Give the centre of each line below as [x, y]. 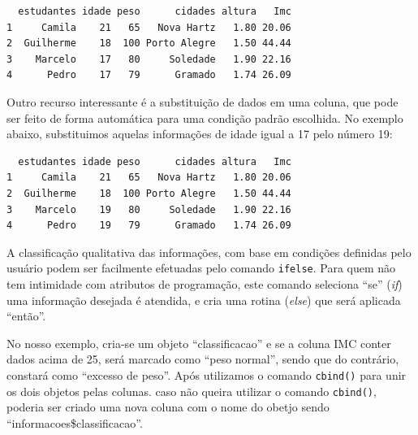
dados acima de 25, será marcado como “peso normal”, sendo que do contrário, [203, 359]
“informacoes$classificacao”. [75, 422]
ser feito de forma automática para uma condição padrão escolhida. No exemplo [205, 117]
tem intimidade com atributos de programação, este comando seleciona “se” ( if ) [205, 283]
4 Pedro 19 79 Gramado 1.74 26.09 [149, 226]
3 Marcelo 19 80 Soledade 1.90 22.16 [149, 209]
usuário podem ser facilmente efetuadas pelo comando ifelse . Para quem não [201, 268]
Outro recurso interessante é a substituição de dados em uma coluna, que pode [203, 101]
